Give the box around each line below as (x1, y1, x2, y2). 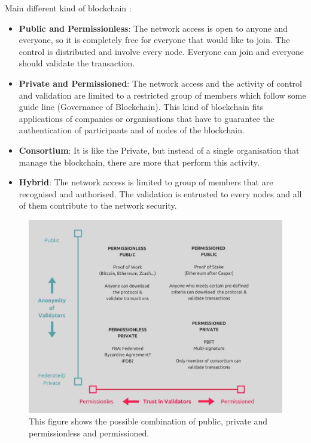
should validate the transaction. (19, 57, 135, 69)
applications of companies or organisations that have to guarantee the (19, 112, 275, 124)
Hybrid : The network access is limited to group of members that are (19, 176, 273, 188)
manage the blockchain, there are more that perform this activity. (19, 155, 260, 168)
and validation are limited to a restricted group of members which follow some (19, 88, 306, 101)
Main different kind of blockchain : (5, 2, 132, 14)
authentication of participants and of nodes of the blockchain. (19, 124, 245, 136)
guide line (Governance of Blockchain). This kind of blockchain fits (19, 100, 264, 113)
